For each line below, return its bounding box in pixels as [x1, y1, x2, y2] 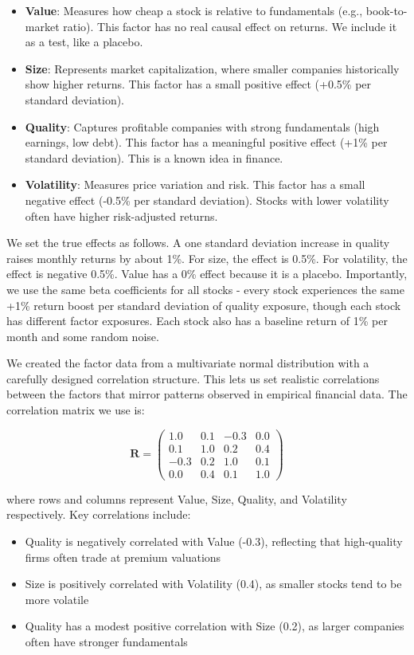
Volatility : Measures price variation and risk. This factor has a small [25, 176, 365, 193]
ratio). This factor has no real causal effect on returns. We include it [63, 18, 397, 34]
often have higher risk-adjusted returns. [25, 207, 218, 224]
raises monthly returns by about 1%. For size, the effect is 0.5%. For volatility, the [6, 249, 408, 266]
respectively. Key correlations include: [6, 506, 191, 523]
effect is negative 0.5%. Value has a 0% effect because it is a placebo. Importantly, [6, 265, 408, 282]
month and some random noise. [6, 327, 159, 344]
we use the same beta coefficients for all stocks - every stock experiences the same [6, 280, 404, 297]
